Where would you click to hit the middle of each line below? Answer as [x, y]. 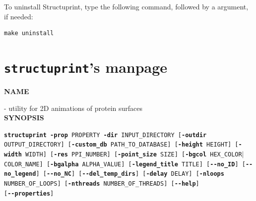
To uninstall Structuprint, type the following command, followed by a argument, [126, 6]
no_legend [20, 174]
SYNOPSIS [24, 118]
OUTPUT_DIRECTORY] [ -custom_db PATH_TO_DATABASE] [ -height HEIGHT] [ [121, 145]
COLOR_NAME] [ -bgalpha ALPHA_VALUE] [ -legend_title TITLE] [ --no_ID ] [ [125, 164]
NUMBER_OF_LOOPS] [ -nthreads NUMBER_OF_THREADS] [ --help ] [102, 184]
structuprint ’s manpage [86, 67]
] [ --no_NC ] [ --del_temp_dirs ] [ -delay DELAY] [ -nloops [130, 174]
